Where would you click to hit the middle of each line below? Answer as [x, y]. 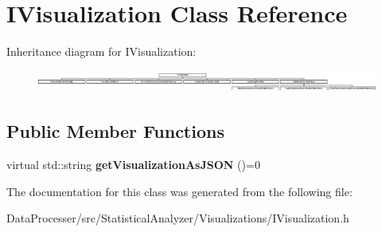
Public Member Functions [115, 131]
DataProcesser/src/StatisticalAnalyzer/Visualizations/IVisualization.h [178, 218]
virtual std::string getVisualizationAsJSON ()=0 [133, 164]
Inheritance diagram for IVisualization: [101, 51]
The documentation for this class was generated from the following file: [179, 191]
